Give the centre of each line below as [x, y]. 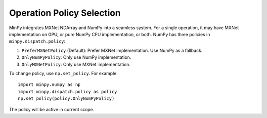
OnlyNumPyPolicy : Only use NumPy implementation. [76, 57]
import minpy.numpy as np [49, 85]
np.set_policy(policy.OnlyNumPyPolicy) [66, 98]
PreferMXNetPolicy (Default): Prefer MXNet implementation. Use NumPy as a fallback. [112, 50]
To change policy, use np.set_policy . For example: [64, 73]
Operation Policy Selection [65, 13]
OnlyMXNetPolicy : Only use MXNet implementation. [76, 64]
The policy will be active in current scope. [52, 110]
